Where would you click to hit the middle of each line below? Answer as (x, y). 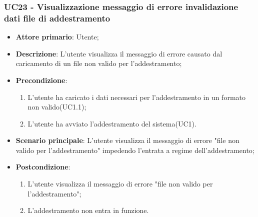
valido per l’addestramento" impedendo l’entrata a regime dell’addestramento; (135, 150)
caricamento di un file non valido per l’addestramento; (99, 63)
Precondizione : (41, 80)
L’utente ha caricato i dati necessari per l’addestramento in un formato (136, 97)
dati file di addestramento (57, 18)
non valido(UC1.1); (57, 107)
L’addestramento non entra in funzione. (88, 210)
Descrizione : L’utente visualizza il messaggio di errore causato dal (119, 53)
